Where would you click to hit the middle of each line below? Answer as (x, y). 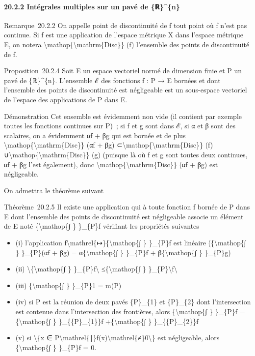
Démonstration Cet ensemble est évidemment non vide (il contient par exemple (123, 116)
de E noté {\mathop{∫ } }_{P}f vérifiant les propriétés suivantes (102, 226)
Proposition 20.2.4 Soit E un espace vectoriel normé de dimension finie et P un (123, 71)
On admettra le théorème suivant (54, 190)
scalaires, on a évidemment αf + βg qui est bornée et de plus (95, 135)
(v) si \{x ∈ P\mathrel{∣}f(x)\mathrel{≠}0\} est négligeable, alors (117, 338)
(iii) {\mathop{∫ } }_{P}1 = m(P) (68, 285)
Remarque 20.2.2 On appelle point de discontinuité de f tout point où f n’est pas (126, 25)
